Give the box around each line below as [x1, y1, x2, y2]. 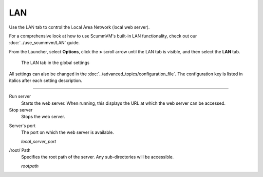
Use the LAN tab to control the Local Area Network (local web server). [9, 24, 150, 30]
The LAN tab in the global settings [21, 60, 90, 65]
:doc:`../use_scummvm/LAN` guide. [9, 40, 80, 46]
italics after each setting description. [9, 78, 82, 83]
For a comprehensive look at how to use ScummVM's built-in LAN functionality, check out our [9, 33, 197, 39]
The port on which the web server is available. [21, 129, 114, 135]
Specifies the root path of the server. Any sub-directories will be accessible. [21, 154, 174, 160]
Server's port [9, 123, 36, 129]
